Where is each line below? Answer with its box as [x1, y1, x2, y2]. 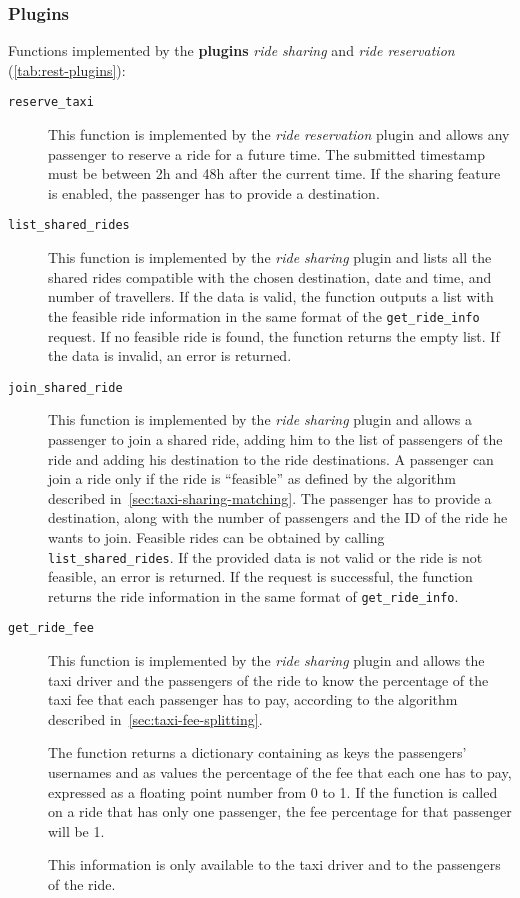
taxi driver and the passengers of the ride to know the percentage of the [48, 669, 489, 690]
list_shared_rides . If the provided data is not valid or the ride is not [48, 546, 483, 567]
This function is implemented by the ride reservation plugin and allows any [48, 124, 510, 145]
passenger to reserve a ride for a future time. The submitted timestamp [48, 143, 485, 164]
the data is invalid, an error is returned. [48, 345, 292, 366]
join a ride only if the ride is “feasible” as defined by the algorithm [48, 468, 456, 489]
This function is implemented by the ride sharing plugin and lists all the [48, 247, 492, 268]
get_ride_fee [8, 621, 94, 636]
